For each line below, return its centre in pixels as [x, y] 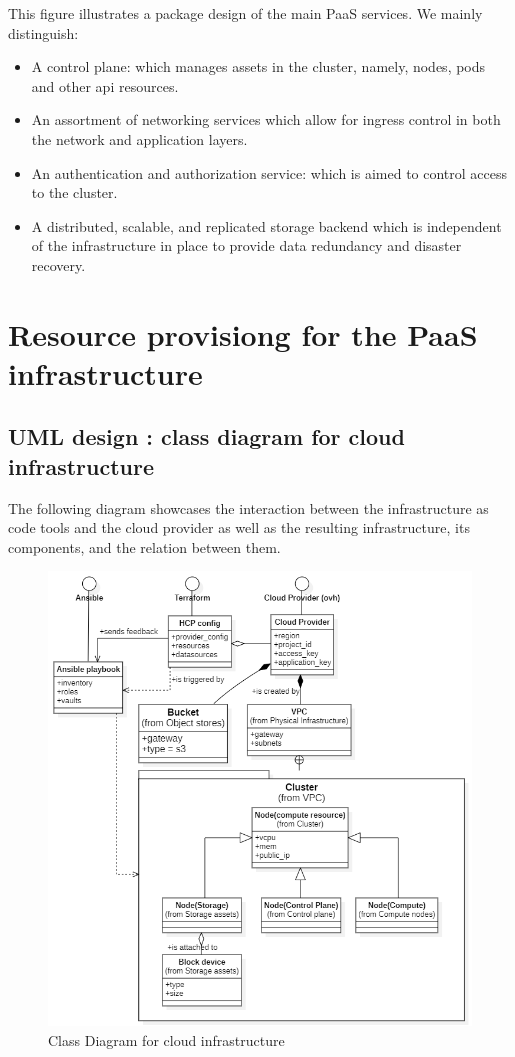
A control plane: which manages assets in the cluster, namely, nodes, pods [258, 66]
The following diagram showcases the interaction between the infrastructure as [248, 507]
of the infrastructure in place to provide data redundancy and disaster [246, 245]
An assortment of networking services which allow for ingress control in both [266, 119]
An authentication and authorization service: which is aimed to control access [269, 172]
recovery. [58, 264]
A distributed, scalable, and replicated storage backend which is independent [266, 225]
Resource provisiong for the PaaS [243, 333]
